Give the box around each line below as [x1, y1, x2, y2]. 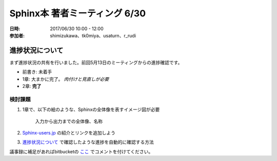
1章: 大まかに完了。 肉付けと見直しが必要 [22, 76, 109, 82]
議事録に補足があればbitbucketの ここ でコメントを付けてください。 [9, 148, 153, 154]
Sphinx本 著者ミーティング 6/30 [9, 8, 146, 19]
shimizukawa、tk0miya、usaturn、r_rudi [50, 32, 136, 38]
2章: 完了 [22, 83, 42, 89]
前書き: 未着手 [22, 69, 52, 75]
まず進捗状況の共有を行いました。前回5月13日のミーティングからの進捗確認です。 [9, 59, 183, 65]
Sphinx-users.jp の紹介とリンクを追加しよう [22, 129, 115, 135]
